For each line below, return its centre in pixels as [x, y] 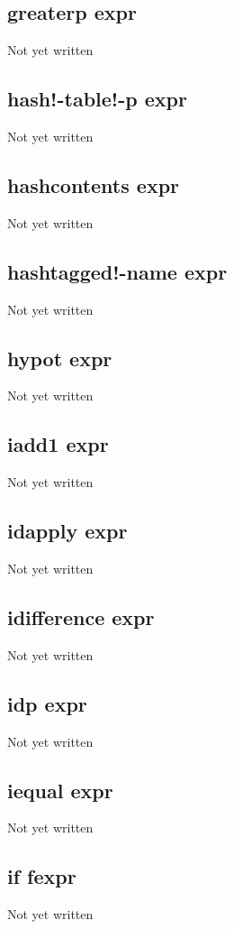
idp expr [47, 703]
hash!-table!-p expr [97, 99]
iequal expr [60, 790]
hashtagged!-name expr [117, 271]
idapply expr [67, 531]
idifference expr [81, 616]
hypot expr [60, 358]
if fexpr [42, 876]
